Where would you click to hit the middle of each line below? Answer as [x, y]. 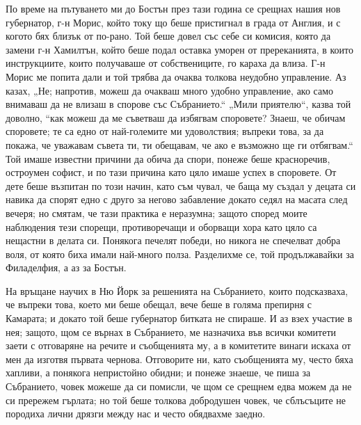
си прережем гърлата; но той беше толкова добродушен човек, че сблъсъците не [176, 400]
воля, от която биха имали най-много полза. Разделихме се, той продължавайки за [180, 254]
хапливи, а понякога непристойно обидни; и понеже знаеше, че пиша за [158, 372]
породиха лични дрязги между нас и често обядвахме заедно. [136, 414]
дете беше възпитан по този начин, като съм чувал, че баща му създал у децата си [181, 185]
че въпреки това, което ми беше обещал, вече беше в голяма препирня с [159, 304]
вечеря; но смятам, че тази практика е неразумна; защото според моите [157, 212]
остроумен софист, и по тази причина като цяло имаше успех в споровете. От [171, 172]
